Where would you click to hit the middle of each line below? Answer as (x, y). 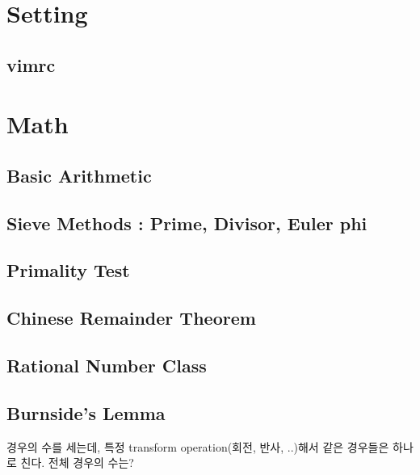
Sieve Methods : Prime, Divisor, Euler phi (187, 223)
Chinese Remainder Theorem (131, 318)
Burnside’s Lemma (86, 412)
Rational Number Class (107, 366)
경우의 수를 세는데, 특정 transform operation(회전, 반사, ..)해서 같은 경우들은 (198, 446)
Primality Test (68, 270)
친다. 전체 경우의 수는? (77, 462)
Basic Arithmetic (79, 175)
